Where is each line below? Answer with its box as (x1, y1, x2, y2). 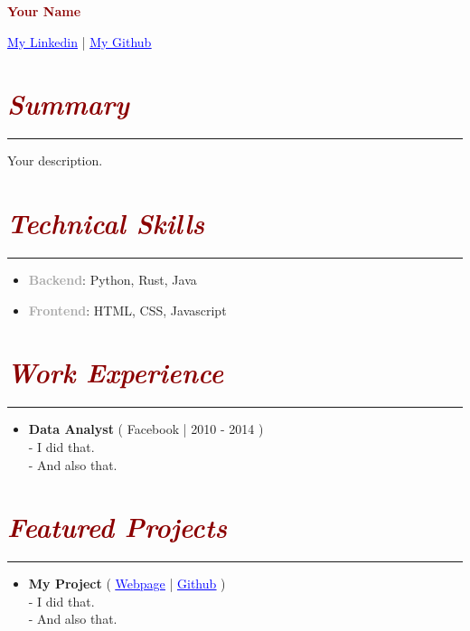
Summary (7, 85, 129, 123)
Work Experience (7, 353, 224, 391)
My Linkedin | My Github (7, 32, 152, 51)
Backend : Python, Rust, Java (28, 270, 197, 289)
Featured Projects (7, 508, 228, 546)
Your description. (7, 151, 103, 170)
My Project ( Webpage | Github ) (28, 574, 226, 593)
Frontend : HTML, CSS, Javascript (28, 300, 227, 319)
